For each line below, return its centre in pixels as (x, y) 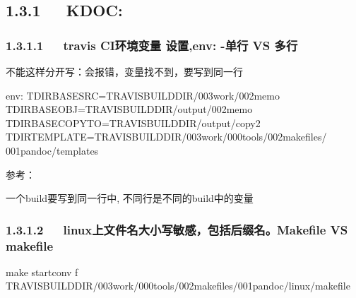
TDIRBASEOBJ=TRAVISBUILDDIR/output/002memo (129, 109)
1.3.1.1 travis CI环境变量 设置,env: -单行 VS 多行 (152, 45)
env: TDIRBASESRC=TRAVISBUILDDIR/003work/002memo (143, 95)
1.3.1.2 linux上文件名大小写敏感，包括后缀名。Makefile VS (177, 229)
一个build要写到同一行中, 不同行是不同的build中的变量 (130, 198)
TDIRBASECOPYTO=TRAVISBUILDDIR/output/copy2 (133, 123)
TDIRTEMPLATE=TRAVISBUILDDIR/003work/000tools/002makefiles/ (166, 137)
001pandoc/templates (52, 150)
